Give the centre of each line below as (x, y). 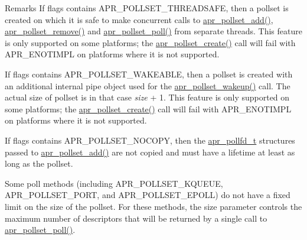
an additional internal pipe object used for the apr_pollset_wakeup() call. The (148, 85)
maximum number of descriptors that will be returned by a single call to (136, 218)
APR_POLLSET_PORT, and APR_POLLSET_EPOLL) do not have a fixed (148, 195)
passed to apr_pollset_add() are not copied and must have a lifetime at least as (150, 152)
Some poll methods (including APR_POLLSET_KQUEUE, (114, 183)
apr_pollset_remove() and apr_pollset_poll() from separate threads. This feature (153, 31)
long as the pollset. (39, 163)
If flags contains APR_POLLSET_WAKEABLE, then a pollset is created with (149, 74)
